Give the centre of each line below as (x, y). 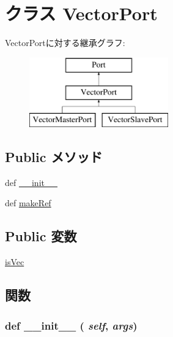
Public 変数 (41, 236)
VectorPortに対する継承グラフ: (65, 43)
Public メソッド (54, 157)
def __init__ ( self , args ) (71, 325)
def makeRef (28, 203)
